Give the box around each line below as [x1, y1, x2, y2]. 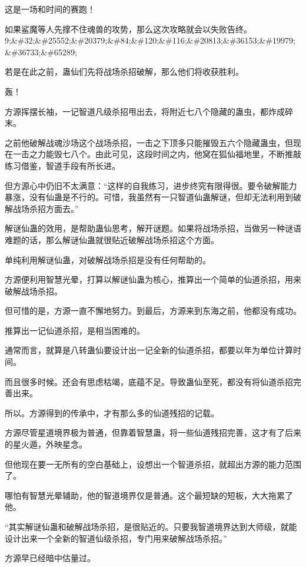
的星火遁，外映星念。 [5, 438, 87, 450]
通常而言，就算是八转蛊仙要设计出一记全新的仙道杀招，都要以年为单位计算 [5, 344, 293, 356]
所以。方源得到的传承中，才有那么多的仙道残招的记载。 [5, 406, 219, 419]
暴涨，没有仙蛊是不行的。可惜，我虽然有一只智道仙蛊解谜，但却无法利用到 [5, 191, 293, 203]
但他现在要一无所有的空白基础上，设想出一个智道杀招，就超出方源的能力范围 [5, 457, 301, 470]
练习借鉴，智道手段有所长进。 [5, 159, 120, 171]
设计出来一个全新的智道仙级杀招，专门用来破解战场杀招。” [5, 532, 227, 544]
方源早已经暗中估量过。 [5, 552, 95, 564]
